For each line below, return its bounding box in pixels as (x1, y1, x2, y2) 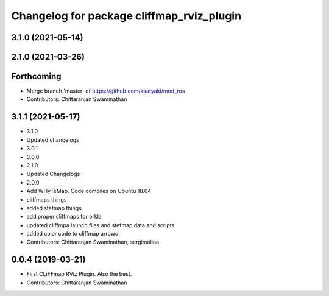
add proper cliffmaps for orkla (26, 213, 102, 220)
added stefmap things (26, 204, 82, 211)
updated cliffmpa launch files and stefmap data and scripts (26, 221, 175, 228)
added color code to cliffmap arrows (26, 230, 118, 238)
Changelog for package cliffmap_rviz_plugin (11, 9, 242, 23)
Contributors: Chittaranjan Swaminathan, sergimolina (26, 238, 160, 246)
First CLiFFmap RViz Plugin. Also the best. (26, 270, 132, 278)
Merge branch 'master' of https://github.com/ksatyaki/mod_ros (26, 87, 185, 94)
